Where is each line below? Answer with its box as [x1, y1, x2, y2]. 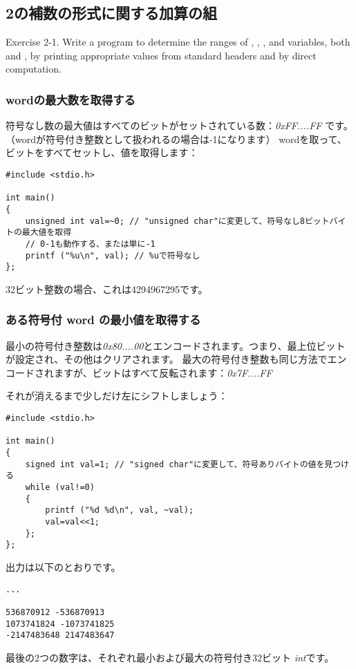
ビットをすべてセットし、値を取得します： [6, 145, 198, 160]
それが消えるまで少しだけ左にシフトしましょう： [6, 388, 228, 403]
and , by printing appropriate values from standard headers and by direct [6, 48, 317, 62]
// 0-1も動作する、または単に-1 [25, 238, 156, 249]
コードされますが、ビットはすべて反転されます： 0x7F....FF [6, 365, 272, 379]
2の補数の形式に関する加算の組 [6, 2, 218, 23]
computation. [6, 62, 62, 76]
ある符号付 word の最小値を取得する [6, 311, 201, 328]
